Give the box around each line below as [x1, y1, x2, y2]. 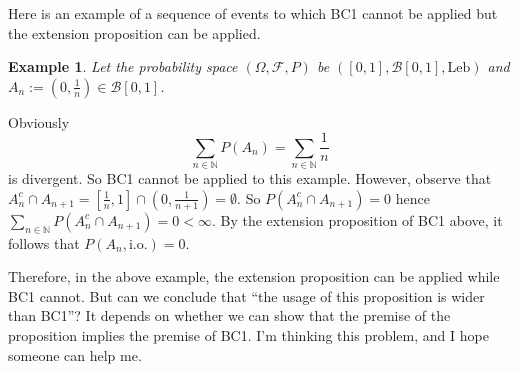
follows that [8, 232, 80, 253]
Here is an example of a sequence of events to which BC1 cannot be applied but [8, 3, 498, 23]
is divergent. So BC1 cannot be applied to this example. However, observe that [8, 168, 492, 189]
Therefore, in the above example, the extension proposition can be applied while [8, 266, 500, 287]
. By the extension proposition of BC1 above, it [211, 209, 503, 230]
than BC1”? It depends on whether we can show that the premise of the [8, 305, 451, 326]
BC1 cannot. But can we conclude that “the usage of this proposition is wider [8, 285, 485, 306]
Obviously [8, 111, 70, 132]
